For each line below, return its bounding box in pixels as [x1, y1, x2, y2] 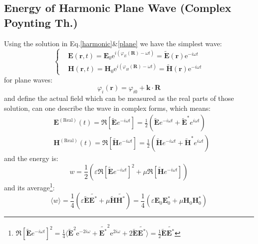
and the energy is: [4, 153, 59, 163]
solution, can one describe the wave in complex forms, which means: [4, 102, 211, 113]
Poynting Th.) [4, 14, 78, 30]
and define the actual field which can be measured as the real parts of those [4, 93, 234, 103]
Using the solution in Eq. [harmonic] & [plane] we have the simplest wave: [4, 38, 222, 48]
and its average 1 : [4, 180, 55, 192]
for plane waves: [4, 74, 53, 84]
